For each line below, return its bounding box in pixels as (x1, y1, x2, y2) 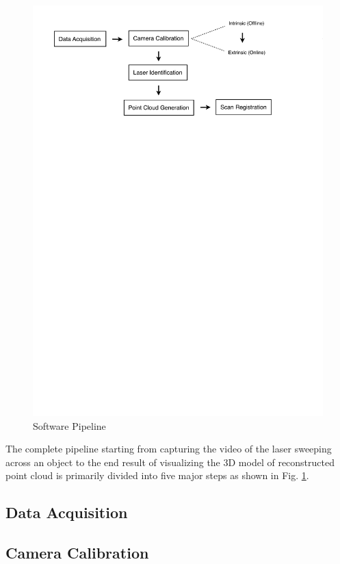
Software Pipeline (33, 418, 106, 433)
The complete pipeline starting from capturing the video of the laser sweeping (5, 441, 332, 456)
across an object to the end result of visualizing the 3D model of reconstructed (5, 454, 335, 469)
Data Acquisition (5, 502, 128, 523)
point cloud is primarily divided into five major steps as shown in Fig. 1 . (5, 468, 309, 483)
